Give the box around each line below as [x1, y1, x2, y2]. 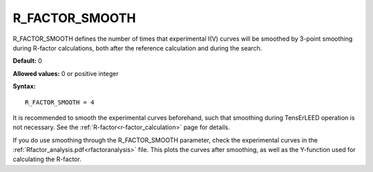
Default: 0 [12, 57, 43, 65]
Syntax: [12, 82, 36, 90]
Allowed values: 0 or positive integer [12, 69, 119, 77]
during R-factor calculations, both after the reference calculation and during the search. [12, 44, 262, 52]
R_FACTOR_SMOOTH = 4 [25, 98, 95, 106]
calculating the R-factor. [12, 155, 82, 164]
